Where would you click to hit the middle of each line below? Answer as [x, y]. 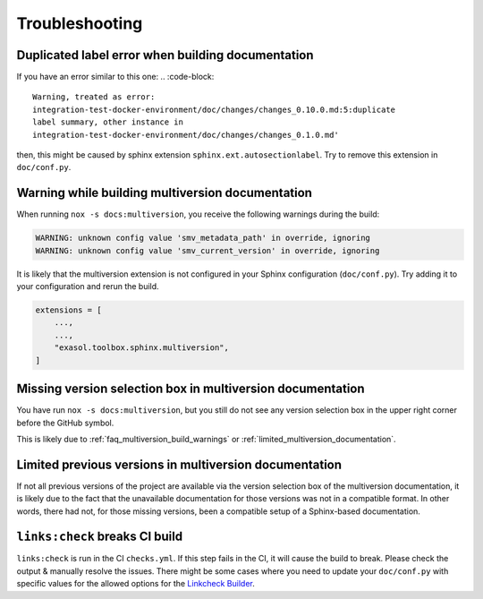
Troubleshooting [80, 23]
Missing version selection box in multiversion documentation [191, 389]
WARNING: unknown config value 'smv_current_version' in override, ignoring [208, 250]
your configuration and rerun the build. [88, 287]
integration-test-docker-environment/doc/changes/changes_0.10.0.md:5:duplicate [214, 109]
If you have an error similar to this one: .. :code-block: [115, 77]
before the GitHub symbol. [65, 423]
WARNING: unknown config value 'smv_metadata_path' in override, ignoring [203, 238]
